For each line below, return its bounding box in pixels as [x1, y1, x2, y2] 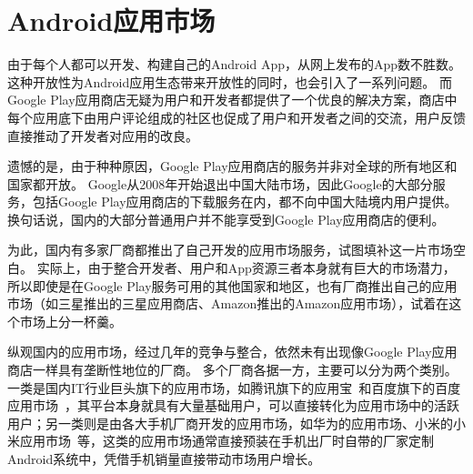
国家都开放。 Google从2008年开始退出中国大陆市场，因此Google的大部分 [7, 174, 433, 193]
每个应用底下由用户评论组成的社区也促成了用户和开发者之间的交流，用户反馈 [7, 107, 466, 126]
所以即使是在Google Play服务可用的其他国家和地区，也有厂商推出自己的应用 [7, 276, 458, 295]
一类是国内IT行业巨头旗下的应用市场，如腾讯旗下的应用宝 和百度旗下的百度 [7, 378, 461, 397]
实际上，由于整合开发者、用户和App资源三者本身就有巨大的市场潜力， [36, 258, 456, 277]
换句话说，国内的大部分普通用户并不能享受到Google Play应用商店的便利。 [7, 209, 445, 228]
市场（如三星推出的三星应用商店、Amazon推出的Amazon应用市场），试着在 [7, 294, 449, 313]
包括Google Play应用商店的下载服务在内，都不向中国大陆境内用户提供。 [32, 192, 458, 211]
